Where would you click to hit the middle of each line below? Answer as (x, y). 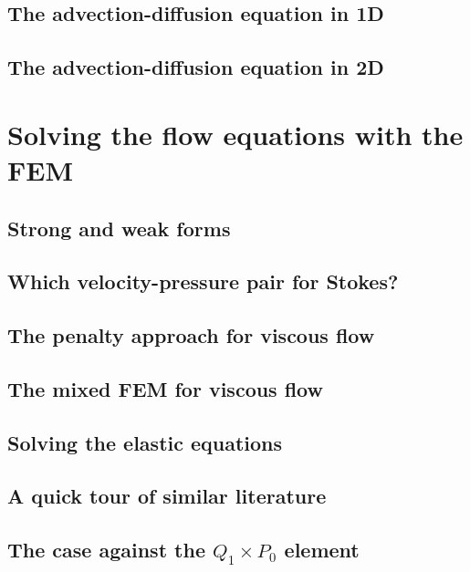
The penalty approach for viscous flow (191, 335)
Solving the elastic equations (145, 442)
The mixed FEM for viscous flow (165, 388)
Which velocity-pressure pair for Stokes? (203, 281)
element (322, 550)
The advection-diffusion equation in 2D (196, 67)
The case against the (106, 550)
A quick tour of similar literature (167, 496)
